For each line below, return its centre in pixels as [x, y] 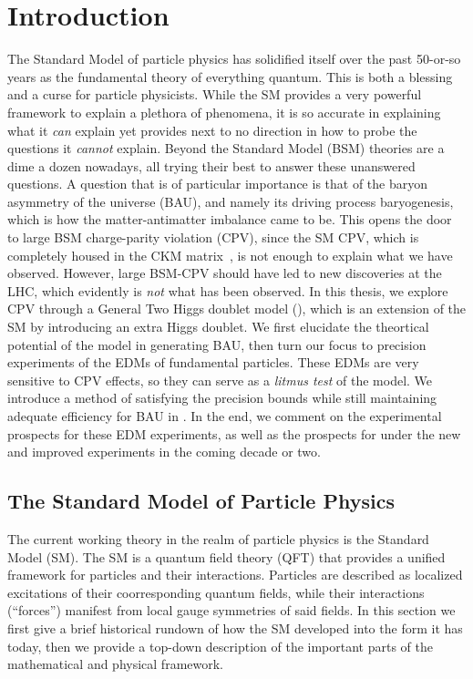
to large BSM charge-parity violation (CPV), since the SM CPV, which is [213, 237]
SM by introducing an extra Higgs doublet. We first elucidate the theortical [218, 327]
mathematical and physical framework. [115, 664]
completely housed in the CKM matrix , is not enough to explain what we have [230, 255]
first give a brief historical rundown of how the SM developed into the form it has [235, 628]
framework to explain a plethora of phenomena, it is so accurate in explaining [224, 112]
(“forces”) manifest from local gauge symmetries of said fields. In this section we [231, 610]
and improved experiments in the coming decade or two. [164, 452]
